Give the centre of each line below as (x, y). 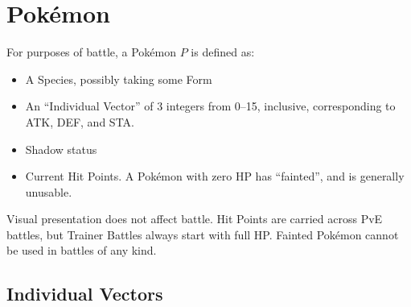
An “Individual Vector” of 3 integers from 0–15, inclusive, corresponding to (210, 106)
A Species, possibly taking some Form (119, 79)
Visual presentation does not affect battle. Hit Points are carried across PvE (195, 219)
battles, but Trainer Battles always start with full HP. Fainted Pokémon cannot (203, 234)
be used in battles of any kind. (82, 250)
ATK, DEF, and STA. (80, 121)
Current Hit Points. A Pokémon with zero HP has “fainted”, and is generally (215, 176)
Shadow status (61, 149)
